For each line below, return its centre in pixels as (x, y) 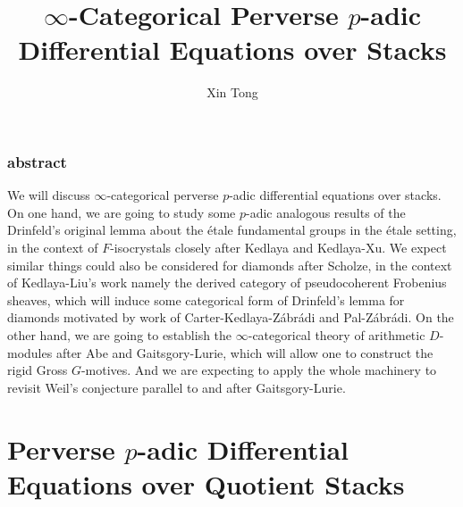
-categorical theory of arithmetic (337, 334)
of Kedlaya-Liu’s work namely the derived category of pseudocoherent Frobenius (227, 283)
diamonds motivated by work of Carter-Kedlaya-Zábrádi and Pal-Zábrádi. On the (231, 317)
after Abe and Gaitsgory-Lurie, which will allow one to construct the (244, 352)
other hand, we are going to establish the (120, 334)
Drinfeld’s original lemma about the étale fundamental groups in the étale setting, (232, 230)
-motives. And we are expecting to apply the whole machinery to (259, 370)
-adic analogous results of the (326, 212)
